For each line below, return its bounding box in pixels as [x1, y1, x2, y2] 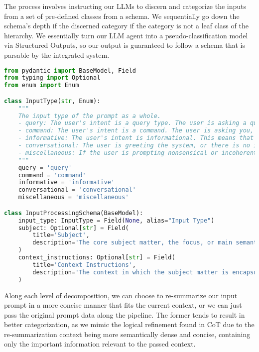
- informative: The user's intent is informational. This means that [18, 134, 254, 142]
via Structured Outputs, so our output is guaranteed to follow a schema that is [4, 40, 245, 50]
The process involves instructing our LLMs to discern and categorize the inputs [4, 1, 247, 11]
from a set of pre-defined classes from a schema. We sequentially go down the [4, 10, 240, 21]
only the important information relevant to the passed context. [4, 339, 196, 349]
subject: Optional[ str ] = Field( [18, 224, 129, 232]
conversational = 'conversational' [18, 186, 136, 194]
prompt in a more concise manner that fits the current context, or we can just [4, 300, 242, 310]
